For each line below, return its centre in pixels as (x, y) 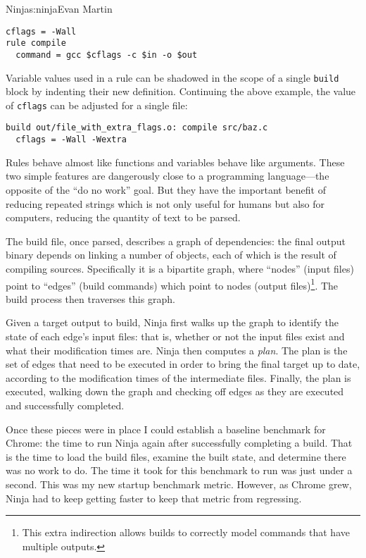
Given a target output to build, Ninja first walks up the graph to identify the (172, 322)
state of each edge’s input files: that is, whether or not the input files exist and (175, 336)
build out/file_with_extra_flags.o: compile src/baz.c (137, 128)
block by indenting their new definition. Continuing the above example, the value (181, 91)
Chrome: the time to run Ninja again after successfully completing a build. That (179, 443)
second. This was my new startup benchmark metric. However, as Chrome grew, (179, 484)
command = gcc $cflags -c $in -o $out (107, 55)
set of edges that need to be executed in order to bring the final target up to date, (183, 364)
